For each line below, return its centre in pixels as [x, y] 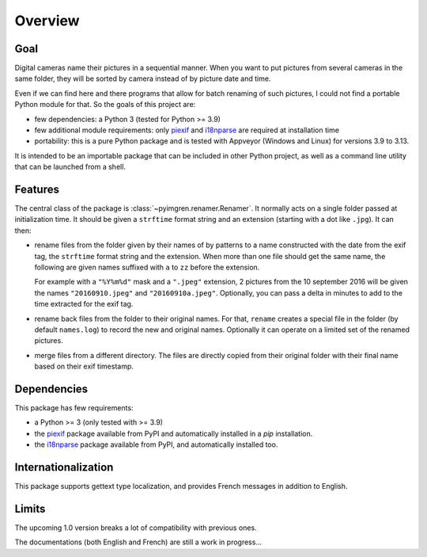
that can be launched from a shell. [70, 167]
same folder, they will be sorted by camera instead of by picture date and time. [143, 78]
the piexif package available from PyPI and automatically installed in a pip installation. [174, 433]
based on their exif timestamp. [84, 366]
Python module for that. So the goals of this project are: [105, 105]
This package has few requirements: [74, 408]
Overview [47, 21]
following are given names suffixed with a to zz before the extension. [147, 267]
